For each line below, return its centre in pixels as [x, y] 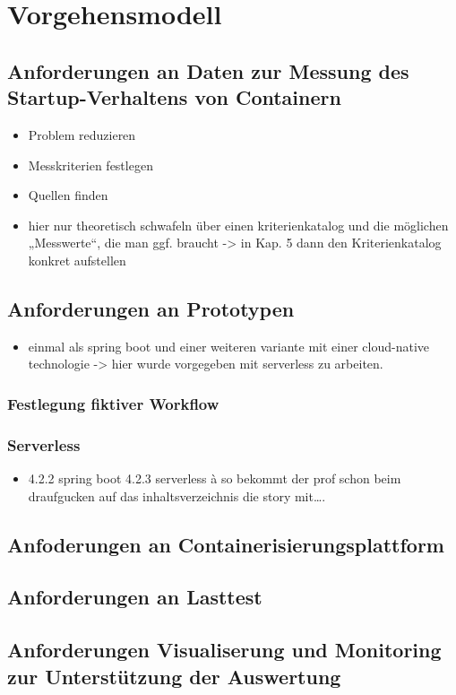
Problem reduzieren [82, 134]
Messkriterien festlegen [90, 165]
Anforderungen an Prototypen [151, 308]
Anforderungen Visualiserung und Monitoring [224, 650]
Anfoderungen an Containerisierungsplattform [226, 544]
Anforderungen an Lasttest [135, 597]
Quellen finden [68, 195]
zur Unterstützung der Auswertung [174, 676]
